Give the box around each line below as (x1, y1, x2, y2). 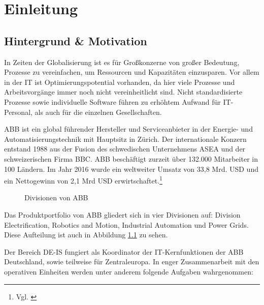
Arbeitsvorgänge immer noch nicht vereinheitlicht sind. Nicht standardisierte (4, 86, 243, 97)
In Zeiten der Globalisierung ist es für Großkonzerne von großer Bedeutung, (4, 56, 240, 67)
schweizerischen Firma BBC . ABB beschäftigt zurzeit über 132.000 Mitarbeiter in (4, 153, 258, 164)
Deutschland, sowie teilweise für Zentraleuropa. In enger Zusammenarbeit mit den (4, 256, 259, 267)
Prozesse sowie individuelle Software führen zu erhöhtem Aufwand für (4, 96, 221, 107)
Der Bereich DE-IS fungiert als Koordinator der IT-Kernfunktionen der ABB (4, 246, 244, 257)
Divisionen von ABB (24, 192, 88, 203)
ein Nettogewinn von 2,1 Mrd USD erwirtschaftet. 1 (4, 174, 162, 186)
